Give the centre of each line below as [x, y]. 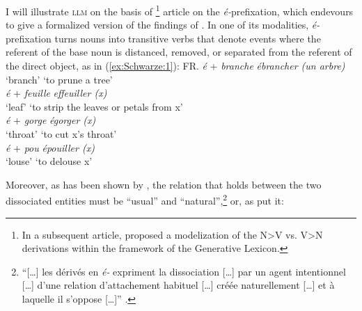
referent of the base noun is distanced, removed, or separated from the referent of [179, 52]
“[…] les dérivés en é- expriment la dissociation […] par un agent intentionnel [184, 271]
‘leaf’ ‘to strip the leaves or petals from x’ [94, 106]
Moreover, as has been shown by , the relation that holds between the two [164, 184]
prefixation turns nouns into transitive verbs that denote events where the [163, 38]
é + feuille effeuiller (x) [56, 93]
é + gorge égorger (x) [51, 120]
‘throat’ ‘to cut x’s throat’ [61, 134]
